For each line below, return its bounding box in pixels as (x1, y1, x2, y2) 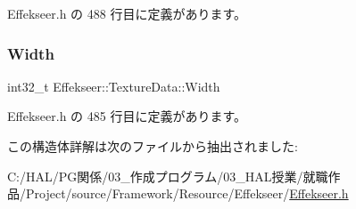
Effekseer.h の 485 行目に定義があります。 (7, 107, 247, 125)
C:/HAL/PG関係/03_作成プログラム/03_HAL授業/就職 (7, 166, 328, 185)
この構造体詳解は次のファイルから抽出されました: (7, 137, 298, 155)
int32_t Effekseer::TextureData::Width (7, 76, 220, 95)
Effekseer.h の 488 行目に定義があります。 (7, 4, 247, 22)
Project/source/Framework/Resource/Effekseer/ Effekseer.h (25, 184, 349, 203)
